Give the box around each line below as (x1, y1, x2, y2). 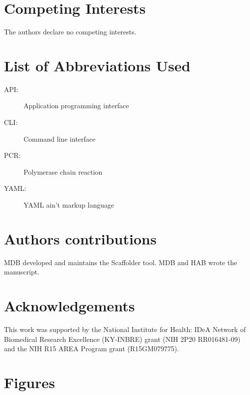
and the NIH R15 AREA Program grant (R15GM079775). (4, 343, 179, 354)
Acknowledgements (4, 296, 135, 316)
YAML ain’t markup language (24, 200, 114, 210)
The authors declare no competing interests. (4, 27, 137, 37)
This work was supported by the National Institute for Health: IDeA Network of (4, 324, 246, 334)
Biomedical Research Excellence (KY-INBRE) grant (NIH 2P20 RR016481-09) (4, 334, 241, 344)
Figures (4, 372, 55, 392)
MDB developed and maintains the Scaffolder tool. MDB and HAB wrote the (4, 257, 237, 267)
